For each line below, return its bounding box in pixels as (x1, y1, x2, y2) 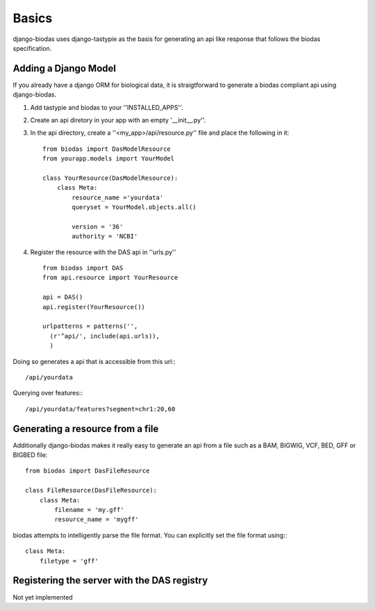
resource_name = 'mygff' (54, 516, 139, 524)
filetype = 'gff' (39, 557, 99, 565)
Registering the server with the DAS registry (12, 575, 208, 586)
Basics (12, 10, 53, 26)
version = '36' (72, 222, 124, 231)
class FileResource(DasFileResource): (25, 486, 158, 495)
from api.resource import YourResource (42, 274, 178, 281)
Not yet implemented (12, 593, 73, 601)
